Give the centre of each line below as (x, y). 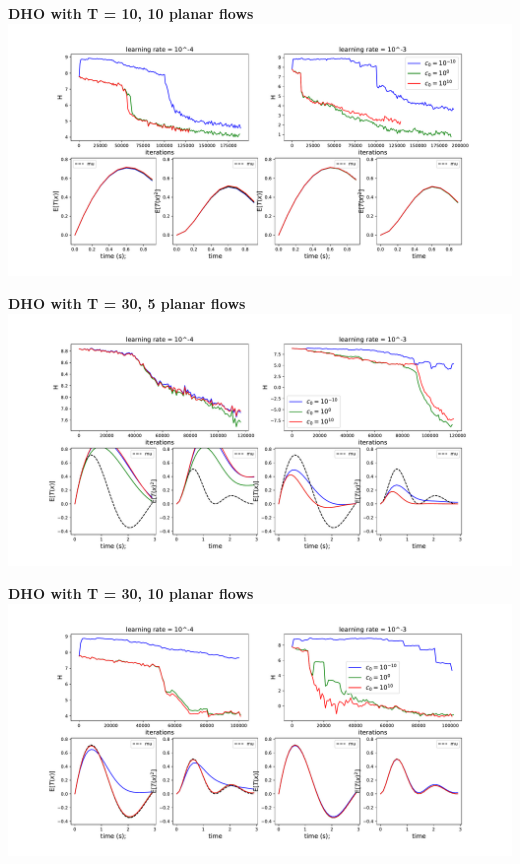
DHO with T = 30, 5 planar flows (127, 303)
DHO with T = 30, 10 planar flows (131, 593)
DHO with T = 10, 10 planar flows (131, 13)
